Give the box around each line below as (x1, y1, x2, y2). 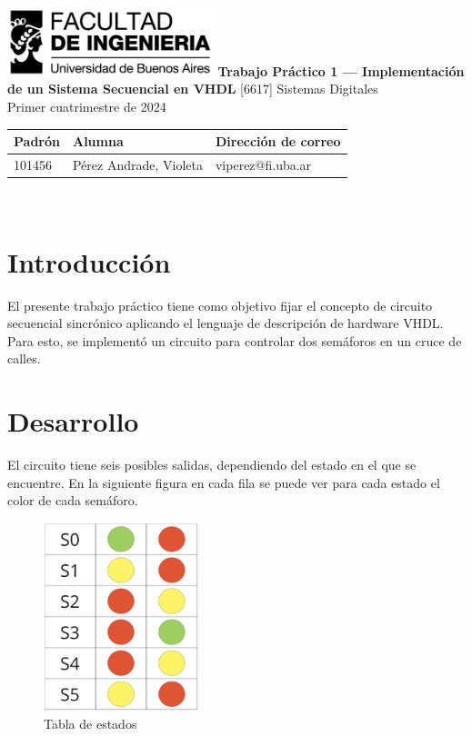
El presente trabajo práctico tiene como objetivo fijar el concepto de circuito (7, 295, 433, 314)
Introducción (7, 243, 171, 280)
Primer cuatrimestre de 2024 (7, 96, 166, 115)
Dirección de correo (215, 132, 341, 151)
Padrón (14, 132, 60, 151)
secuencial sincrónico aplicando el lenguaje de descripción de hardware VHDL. (7, 313, 444, 333)
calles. (7, 349, 41, 368)
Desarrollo (7, 403, 139, 440)
